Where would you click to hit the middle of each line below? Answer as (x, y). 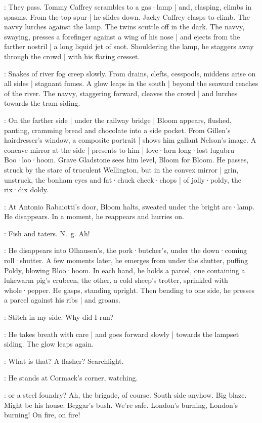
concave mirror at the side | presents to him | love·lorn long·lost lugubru (119, 150)
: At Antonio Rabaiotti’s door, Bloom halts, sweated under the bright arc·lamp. (129, 206)
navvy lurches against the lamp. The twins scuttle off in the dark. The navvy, (124, 27)
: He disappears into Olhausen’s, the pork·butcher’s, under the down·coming (126, 250)
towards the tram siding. (42, 103)
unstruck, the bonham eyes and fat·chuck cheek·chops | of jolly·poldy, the (123, 179)
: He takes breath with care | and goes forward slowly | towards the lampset (122, 334)
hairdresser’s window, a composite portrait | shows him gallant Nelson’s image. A (130, 140)
